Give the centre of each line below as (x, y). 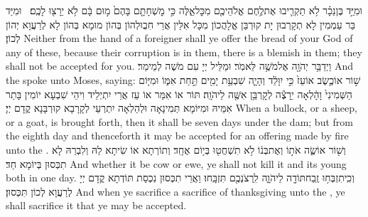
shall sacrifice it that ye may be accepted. (96, 205)
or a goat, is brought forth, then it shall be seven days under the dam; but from (179, 121)
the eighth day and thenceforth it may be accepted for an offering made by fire (177, 136)
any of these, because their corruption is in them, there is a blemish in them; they (184, 52)
